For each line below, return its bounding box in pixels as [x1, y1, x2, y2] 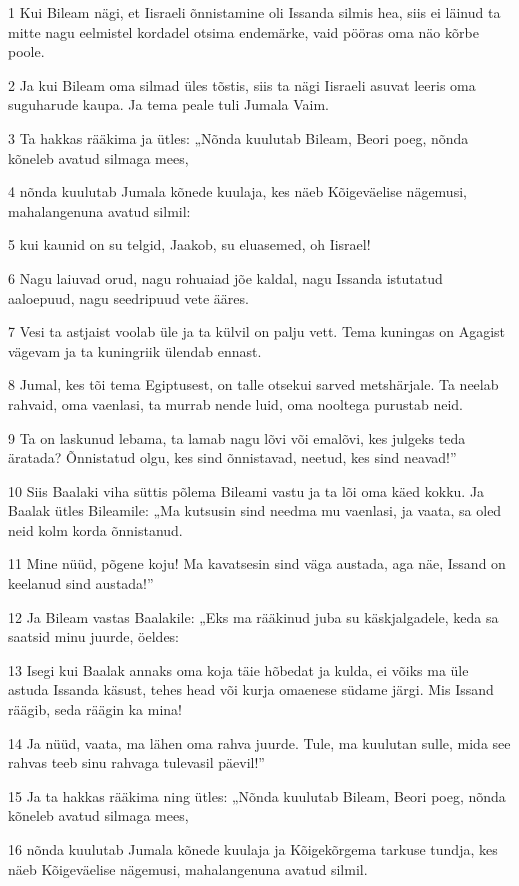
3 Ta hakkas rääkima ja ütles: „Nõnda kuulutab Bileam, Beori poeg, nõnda [8, 127, 469, 148]
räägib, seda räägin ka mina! [8, 699, 183, 720]
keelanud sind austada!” [8, 573, 154, 594]
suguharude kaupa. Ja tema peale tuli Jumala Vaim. [8, 94, 329, 115]
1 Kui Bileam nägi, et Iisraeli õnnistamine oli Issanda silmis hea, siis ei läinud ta [8, 2, 501, 22]
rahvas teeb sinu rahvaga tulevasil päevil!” [8, 752, 265, 773]
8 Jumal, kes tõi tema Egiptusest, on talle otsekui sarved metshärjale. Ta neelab [8, 374, 499, 395]
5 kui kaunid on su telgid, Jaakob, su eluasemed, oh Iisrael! [8, 234, 371, 255]
